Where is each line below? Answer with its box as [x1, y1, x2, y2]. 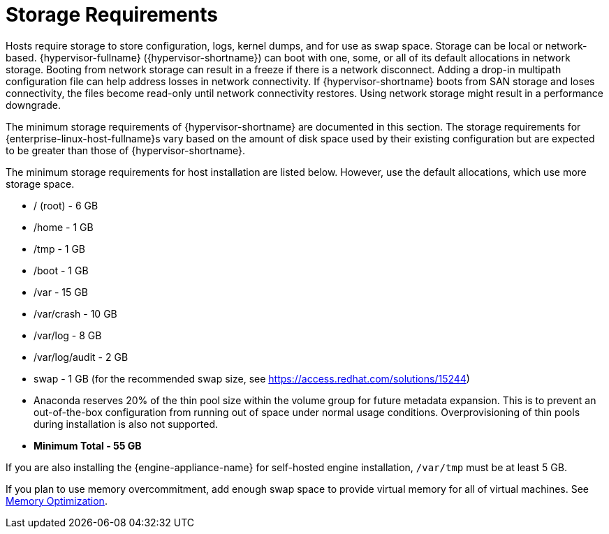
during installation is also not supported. [34, 417, 219, 430]
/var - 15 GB [34, 285, 88, 298]
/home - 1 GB [34, 221, 94, 233]
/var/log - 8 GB [34, 329, 102, 341]
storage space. [6, 177, 75, 190]
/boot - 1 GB [34, 264, 89, 276]
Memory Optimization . [6, 494, 108, 507]
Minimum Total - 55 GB [34, 439, 142, 452]
